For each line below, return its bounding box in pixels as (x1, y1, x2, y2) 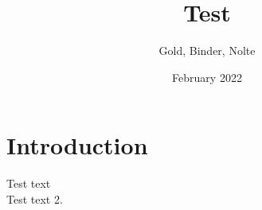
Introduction (6, 129, 148, 161)
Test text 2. (6, 190, 63, 207)
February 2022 (172, 68, 242, 85)
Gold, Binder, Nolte (158, 42, 256, 59)
